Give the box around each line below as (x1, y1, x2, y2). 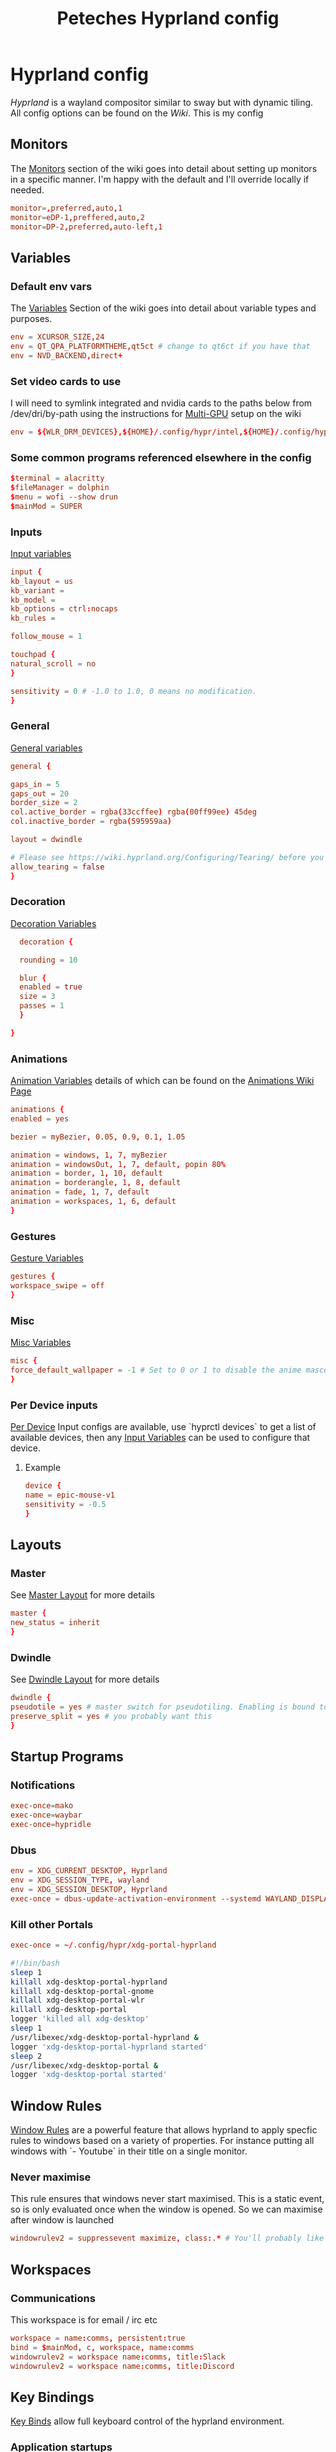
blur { (19, 973, 47, 983)
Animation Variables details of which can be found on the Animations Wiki (10, 1075, 315, 1087)
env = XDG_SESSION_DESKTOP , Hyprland (10, 1884, 168, 1894)
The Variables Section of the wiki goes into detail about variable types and (10, 302, 317, 314)
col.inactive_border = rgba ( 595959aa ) (10, 817, 172, 827)
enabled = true (19, 982, 83, 992)
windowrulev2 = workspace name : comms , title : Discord (10, 2361, 235, 2371)
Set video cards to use (10, 374, 122, 388)
